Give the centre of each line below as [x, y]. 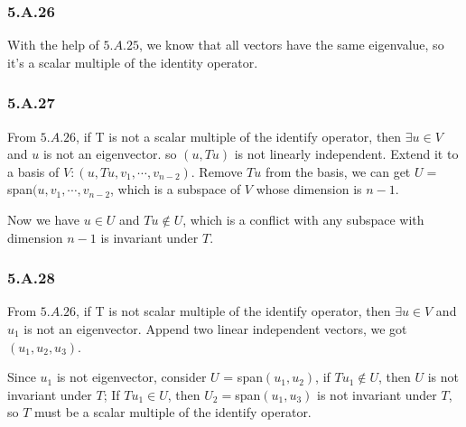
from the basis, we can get [338, 171]
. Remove [217, 171]
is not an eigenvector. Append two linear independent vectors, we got [215, 329]
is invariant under [149, 237]
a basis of [33, 171]
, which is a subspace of [176, 189]
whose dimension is [309, 189]
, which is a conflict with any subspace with [303, 219]
